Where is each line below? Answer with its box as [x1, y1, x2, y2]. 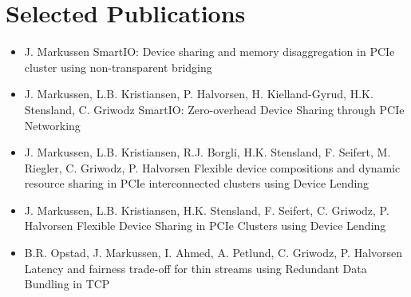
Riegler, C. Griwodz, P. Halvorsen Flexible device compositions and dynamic [24, 159, 401, 176]
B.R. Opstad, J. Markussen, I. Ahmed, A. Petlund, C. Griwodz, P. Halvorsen [24, 244, 403, 261]
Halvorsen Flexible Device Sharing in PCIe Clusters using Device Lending [24, 217, 386, 234]
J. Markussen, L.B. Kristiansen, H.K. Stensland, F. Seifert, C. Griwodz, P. [24, 201, 389, 218]
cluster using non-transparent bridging [24, 58, 212, 75]
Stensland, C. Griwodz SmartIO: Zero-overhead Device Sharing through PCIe [24, 101, 405, 117]
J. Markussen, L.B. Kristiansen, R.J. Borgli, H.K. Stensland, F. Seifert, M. [24, 144, 391, 160]
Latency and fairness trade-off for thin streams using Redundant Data [24, 259, 367, 276]
